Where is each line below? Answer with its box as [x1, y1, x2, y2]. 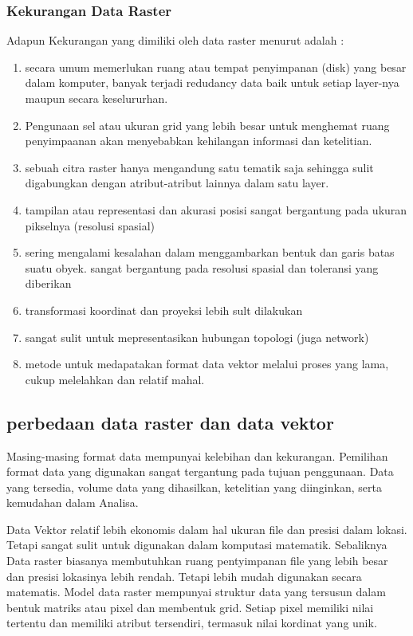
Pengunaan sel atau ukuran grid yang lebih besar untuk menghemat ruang [25, 116, 390, 133]
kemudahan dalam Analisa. [6, 494, 139, 511]
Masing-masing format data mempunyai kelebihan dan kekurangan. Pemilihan [6, 447, 388, 464]
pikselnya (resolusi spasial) [25, 217, 155, 234]
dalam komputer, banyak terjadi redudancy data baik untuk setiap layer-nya [25, 74, 399, 91]
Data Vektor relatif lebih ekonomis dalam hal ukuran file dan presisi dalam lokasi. [6, 520, 407, 537]
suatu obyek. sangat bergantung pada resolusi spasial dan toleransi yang [25, 259, 379, 276]
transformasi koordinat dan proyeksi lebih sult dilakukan [25, 301, 303, 318]
